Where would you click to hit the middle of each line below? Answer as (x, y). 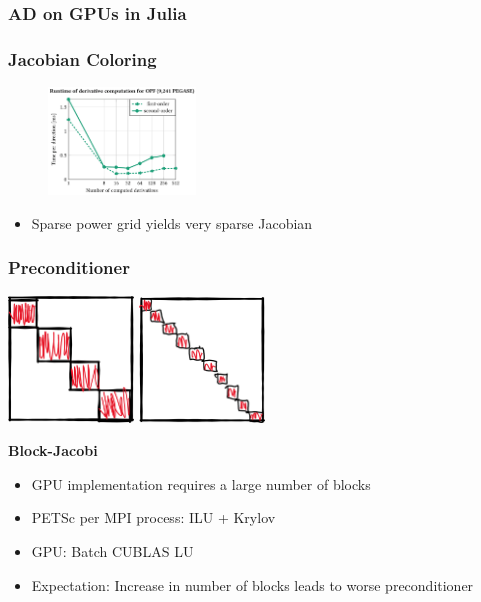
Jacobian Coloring (82, 58)
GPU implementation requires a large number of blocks (201, 483)
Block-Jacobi (53, 450)
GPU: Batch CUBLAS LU (112, 551)
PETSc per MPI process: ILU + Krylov (153, 517)
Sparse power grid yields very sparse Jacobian (172, 222)
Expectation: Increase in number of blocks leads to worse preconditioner (252, 584)
